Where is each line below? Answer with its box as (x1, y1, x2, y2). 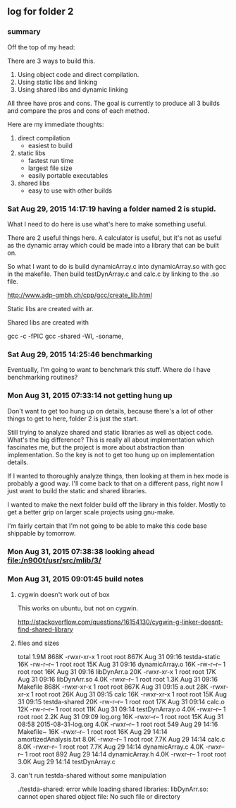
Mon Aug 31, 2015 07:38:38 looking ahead (7, 546, 155, 556)
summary (7, 27, 41, 37)
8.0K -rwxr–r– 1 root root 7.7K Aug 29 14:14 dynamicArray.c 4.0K (17, 742, 204, 751)
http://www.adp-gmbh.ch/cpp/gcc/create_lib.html (7, 291, 153, 299)
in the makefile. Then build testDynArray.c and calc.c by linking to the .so (7, 270, 220, 278)
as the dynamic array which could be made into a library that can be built (7, 241, 220, 249)
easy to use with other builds (27, 186, 113, 195)
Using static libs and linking (17, 78, 97, 86)
